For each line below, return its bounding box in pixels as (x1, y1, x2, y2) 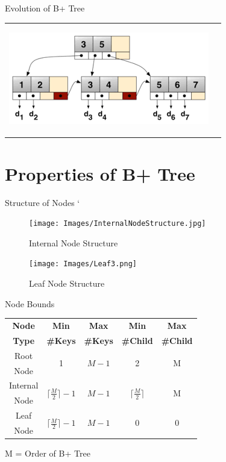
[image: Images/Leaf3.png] (29, 260, 137, 269)
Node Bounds (5, 297, 55, 310)
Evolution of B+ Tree (5, 2, 85, 14)
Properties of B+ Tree (5, 161, 195, 186)
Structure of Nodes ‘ (5, 196, 80, 208)
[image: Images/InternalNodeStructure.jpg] (29, 219, 206, 228)
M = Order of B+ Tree (5, 447, 90, 459)
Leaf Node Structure (29, 277, 105, 290)
